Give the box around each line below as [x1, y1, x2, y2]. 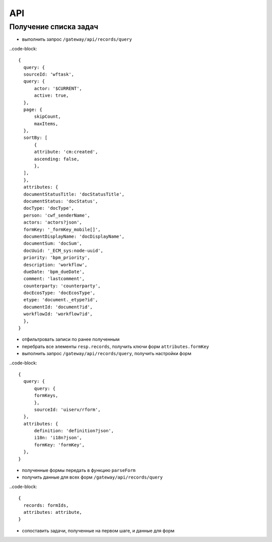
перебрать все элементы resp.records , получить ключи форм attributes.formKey [22, 343, 209, 350]
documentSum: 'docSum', [23, 241, 83, 246]
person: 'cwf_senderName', [23, 212, 90, 218]
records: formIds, [23, 502, 69, 508]
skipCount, [34, 114, 61, 119]
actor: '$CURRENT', [34, 86, 83, 91]
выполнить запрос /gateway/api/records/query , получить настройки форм [22, 351, 191, 357]
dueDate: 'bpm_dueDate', [23, 268, 85, 275]
